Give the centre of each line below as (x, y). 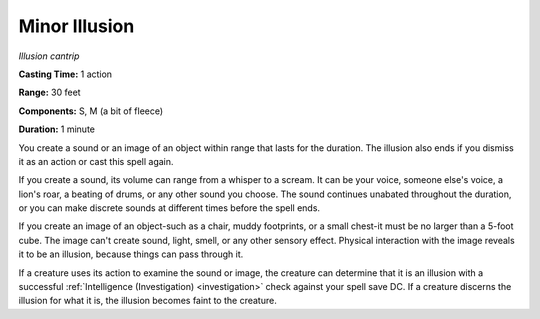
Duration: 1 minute (56, 129)
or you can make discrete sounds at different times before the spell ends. (169, 208)
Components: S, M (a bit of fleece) (91, 111)
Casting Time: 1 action (65, 74)
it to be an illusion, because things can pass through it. (131, 254)
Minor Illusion (76, 26)
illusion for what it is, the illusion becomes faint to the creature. (147, 301)
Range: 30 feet (49, 92)
